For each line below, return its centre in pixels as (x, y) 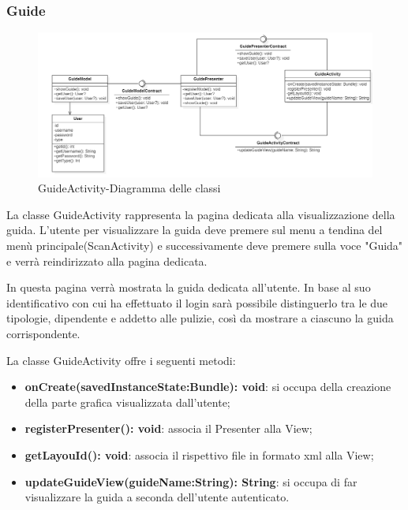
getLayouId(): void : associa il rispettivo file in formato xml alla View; (199, 454)
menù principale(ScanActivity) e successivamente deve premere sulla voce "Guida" (205, 246)
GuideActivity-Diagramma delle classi (129, 188)
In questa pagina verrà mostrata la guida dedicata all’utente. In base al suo (189, 287)
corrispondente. (43, 333)
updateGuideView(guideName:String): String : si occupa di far (191, 481)
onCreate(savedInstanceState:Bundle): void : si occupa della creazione (208, 387)
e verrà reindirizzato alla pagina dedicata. (107, 261)
